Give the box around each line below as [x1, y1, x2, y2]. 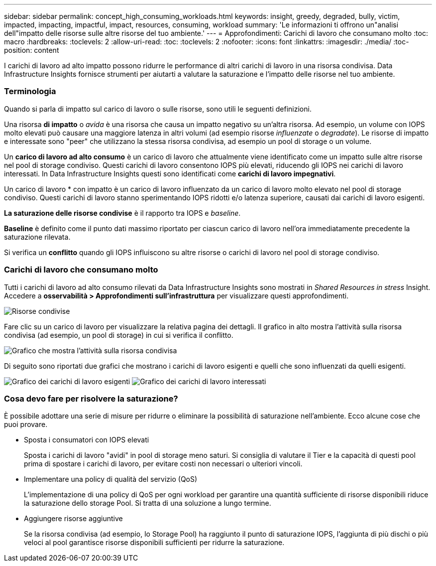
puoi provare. [4, 420, 48, 429]
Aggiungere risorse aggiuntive [24, 514, 123, 523]
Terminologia [4, 86, 56, 97]
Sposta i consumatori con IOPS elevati [24, 435, 149, 444]
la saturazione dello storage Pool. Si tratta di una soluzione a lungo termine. [24, 499, 271, 508]
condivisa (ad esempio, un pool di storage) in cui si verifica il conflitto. [4, 330, 233, 339]
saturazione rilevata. [4, 232, 71, 241]
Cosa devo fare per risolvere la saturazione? [4, 393, 178, 404]
